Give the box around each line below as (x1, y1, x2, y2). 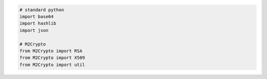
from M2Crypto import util (19, 62, 85, 67)
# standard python (19, 7, 64, 12)
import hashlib (19, 21, 56, 26)
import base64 (19, 14, 54, 19)
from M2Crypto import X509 (19, 55, 85, 61)
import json (19, 27, 49, 33)
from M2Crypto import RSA (19, 48, 83, 53)
